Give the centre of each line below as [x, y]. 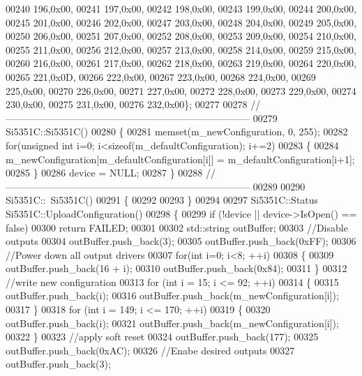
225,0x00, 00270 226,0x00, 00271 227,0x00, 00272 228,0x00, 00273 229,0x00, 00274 [181, 90]
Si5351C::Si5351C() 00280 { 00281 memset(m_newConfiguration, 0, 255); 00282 [177, 131]
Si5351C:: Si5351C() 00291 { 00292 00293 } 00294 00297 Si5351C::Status [162, 200]
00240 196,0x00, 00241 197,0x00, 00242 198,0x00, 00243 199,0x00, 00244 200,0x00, [181, 8]
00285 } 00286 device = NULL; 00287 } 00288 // [111, 173]
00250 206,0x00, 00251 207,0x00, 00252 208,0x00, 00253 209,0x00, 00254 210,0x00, [181, 36]
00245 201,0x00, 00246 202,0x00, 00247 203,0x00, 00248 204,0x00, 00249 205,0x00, [181, 22]
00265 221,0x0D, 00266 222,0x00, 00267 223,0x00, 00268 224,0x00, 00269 [161, 76]
